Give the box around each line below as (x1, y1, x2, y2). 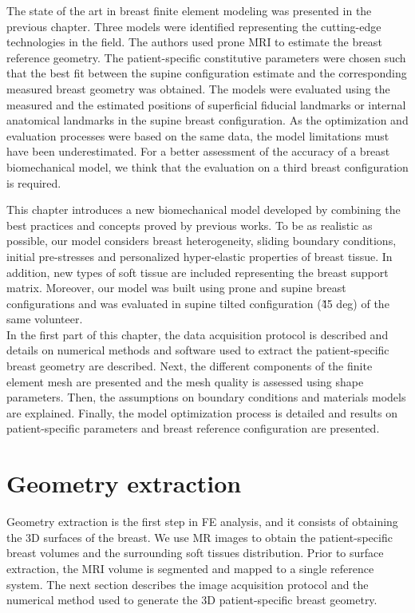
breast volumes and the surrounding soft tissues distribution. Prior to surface (6, 544, 384, 561)
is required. (6, 174, 61, 191)
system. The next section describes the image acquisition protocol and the (6, 575, 369, 592)
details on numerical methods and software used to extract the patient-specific (6, 342, 389, 358)
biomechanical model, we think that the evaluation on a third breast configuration (6, 158, 409, 175)
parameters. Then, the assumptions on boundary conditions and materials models (6, 389, 406, 405)
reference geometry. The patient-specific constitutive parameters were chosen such (6, 49, 406, 65)
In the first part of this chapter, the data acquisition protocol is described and (6, 326, 389, 342)
